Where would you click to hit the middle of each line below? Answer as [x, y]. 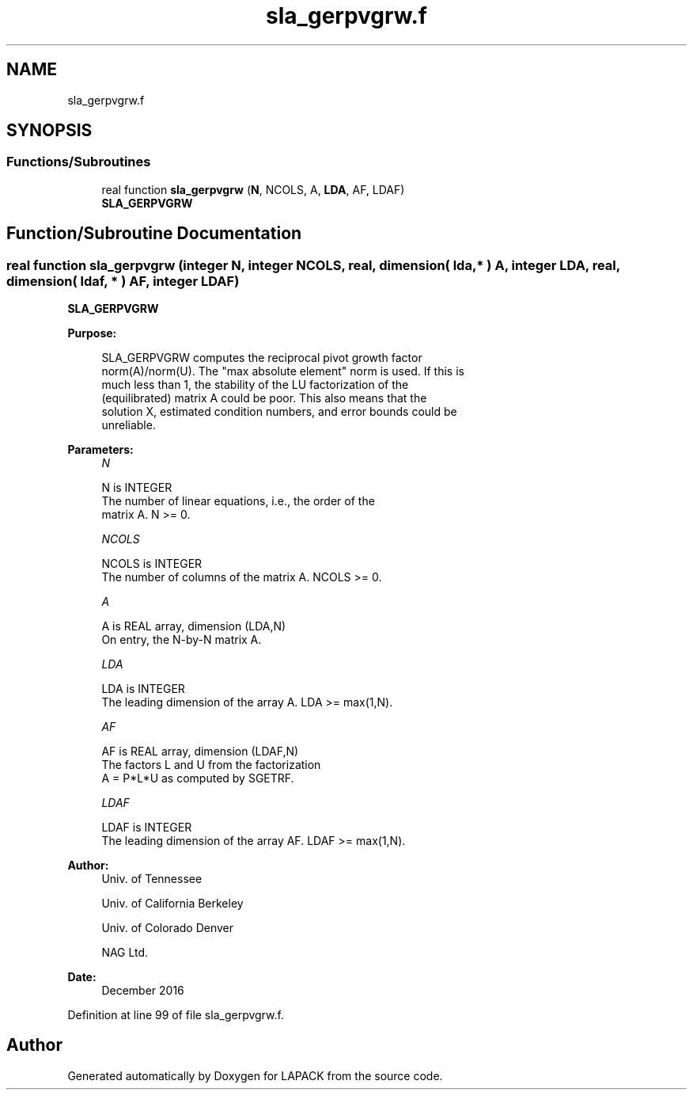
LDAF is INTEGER [147, 828]
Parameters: [100, 450]
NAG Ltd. [125, 953]
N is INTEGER [137, 488]
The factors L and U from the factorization [211, 765]
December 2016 [143, 991]
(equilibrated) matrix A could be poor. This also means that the [264, 398]
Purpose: [92, 333]
